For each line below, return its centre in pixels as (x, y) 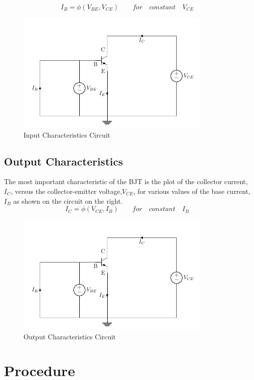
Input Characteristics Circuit (67, 134)
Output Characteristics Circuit (70, 336)
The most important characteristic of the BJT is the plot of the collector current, (126, 181)
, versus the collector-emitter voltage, (66, 191)
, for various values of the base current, (192, 191)
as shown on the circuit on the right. (68, 201)
